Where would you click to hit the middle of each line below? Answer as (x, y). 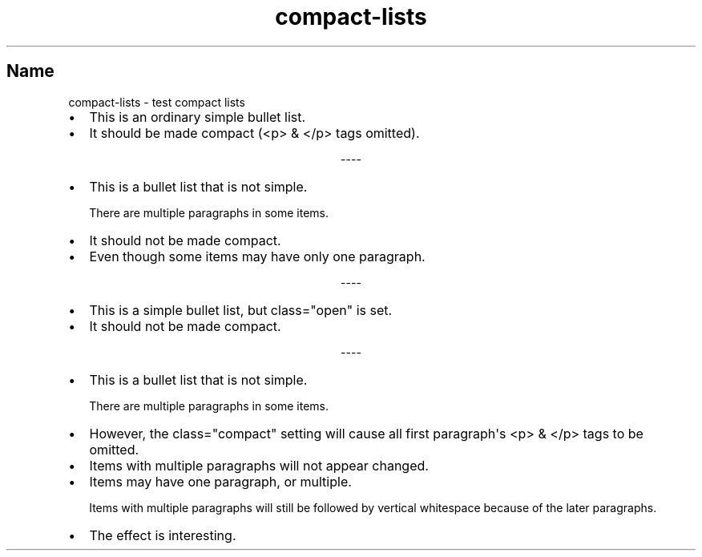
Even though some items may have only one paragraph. (257, 256)
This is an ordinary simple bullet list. (198, 117)
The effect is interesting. (163, 535)
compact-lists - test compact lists (157, 102)
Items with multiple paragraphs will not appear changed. (259, 465)
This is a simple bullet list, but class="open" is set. (241, 310)
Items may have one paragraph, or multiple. (220, 481)
